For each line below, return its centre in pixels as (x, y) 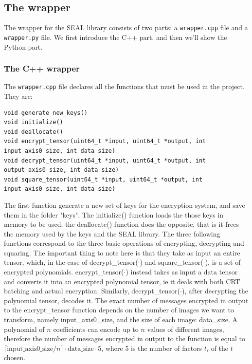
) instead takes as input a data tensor (182, 272)
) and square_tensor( (171, 262)
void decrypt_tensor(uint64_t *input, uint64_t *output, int (105, 160)
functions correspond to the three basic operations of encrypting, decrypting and (124, 243)
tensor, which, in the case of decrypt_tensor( (71, 262)
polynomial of (24, 329)
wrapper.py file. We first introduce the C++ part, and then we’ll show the (116, 37)
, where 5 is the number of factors (152, 348)
